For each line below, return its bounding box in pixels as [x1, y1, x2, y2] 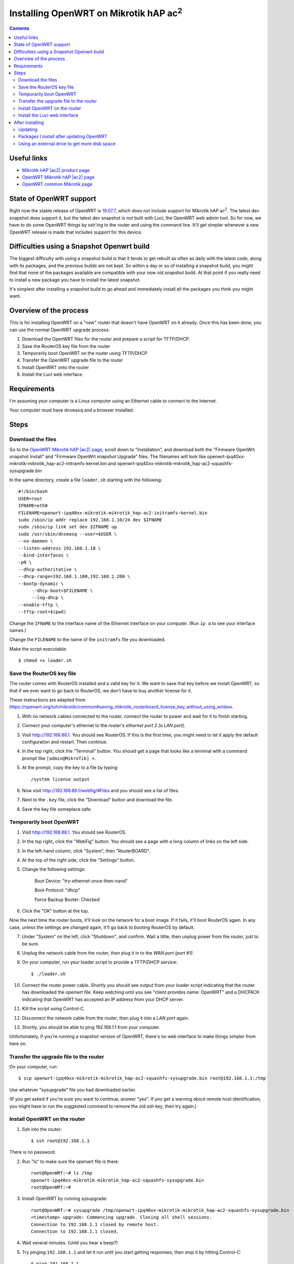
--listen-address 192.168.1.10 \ [18, 545, 101, 551]
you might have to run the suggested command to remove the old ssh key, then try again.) [9, 1103, 197, 1109]
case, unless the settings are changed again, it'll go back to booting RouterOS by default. [9, 924, 195, 930]
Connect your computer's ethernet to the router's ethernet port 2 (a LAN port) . [22, 723, 186, 729]
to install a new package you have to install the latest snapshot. [9, 277, 141, 283]
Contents [9, 25, 30, 31]
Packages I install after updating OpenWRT [18, 133, 108, 140]
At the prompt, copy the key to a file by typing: [22, 764, 119, 771]
